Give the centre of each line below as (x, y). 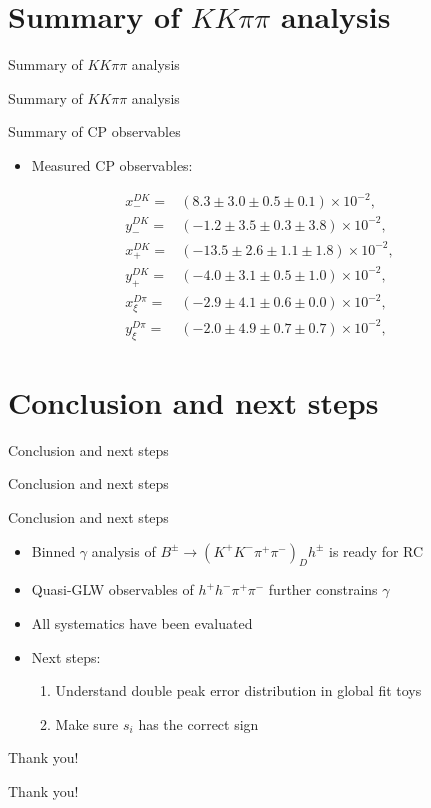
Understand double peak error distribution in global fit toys (238, 690)
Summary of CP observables (94, 131)
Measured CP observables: (112, 164)
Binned (53, 550)
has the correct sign (198, 723)
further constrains (323, 589)
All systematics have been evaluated (142, 622)
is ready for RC (376, 550)
